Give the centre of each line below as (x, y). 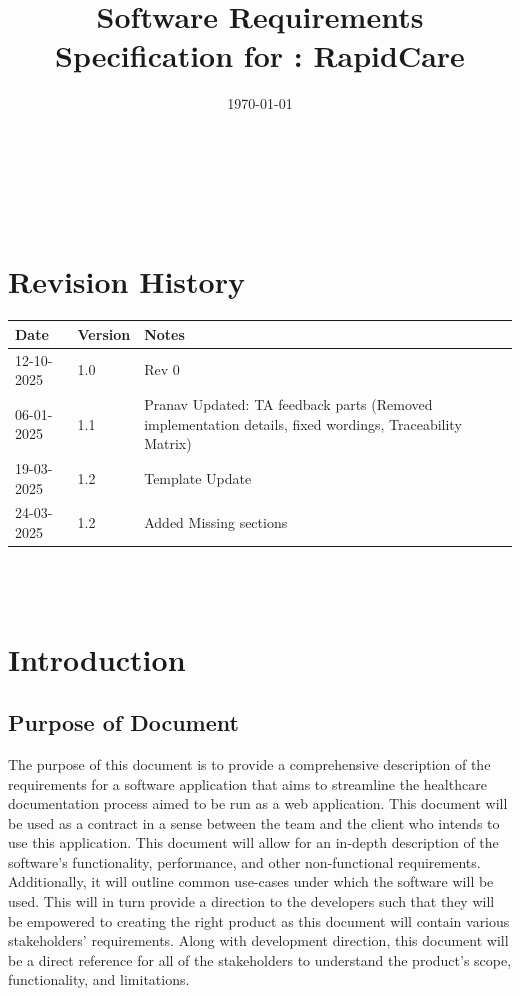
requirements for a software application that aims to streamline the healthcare (247, 783)
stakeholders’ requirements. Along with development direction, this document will (258, 940)
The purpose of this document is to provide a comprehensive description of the (249, 763)
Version (104, 333)
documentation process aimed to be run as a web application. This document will (258, 803)
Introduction (97, 658)
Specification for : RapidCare (260, 55)
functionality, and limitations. (99, 979)
